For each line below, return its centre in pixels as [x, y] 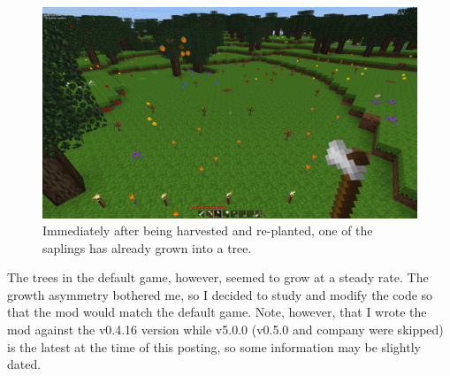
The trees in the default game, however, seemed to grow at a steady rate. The [218, 277]
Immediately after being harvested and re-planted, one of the [208, 230]
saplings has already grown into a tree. [147, 247]
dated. [24, 364]
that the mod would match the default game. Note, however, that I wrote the [217, 312]
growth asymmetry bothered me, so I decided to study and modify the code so [220, 294]
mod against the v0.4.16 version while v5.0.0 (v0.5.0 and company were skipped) [225, 330]
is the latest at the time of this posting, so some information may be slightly [214, 346]
